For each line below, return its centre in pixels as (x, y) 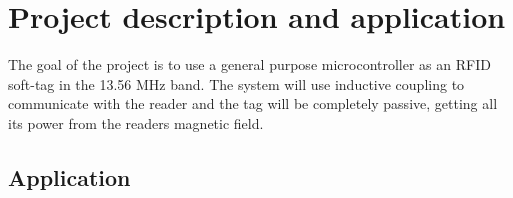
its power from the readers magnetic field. (136, 122)
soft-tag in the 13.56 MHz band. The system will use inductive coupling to (236, 83)
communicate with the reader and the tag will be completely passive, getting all (253, 103)
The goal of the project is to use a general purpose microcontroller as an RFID (249, 64)
